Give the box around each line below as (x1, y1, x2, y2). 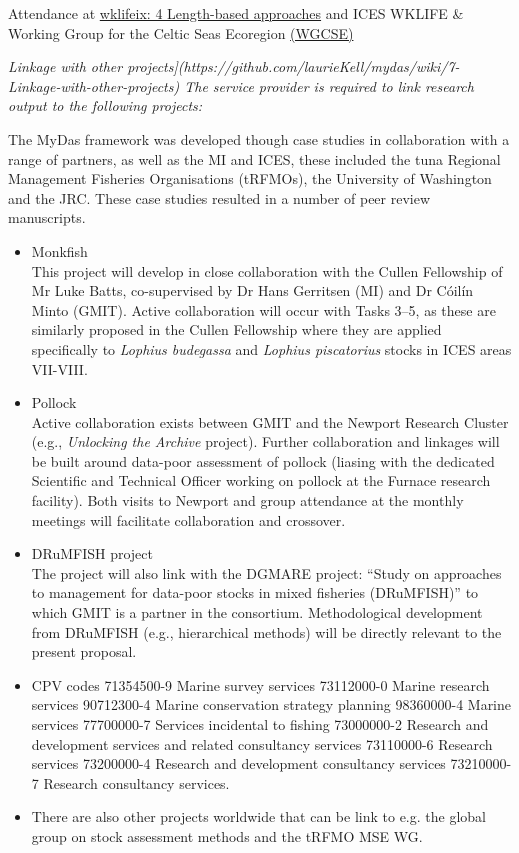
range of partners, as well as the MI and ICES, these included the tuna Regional (8, 148, 501, 169)
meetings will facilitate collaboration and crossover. (31, 509, 346, 530)
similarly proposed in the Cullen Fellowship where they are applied (31, 319, 442, 340)
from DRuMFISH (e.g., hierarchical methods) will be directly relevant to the (31, 621, 502, 642)
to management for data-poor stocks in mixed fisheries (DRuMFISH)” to (31, 582, 479, 603)
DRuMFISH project (31, 543, 153, 564)
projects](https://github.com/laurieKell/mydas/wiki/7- (127, 56, 460, 77)
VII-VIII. (31, 358, 88, 379)
